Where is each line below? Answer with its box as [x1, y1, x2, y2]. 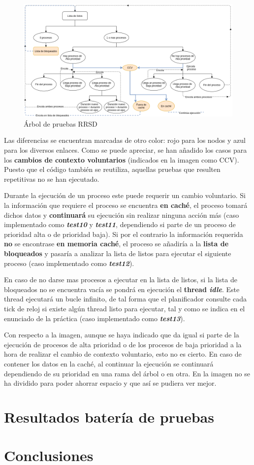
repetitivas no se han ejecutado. [4, 173, 99, 184]
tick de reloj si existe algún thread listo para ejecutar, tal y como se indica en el [4, 303, 245, 313]
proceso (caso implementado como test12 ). [4, 258, 134, 268]
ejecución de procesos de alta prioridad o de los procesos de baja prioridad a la [4, 339, 242, 349]
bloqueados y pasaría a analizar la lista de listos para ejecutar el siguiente [4, 248, 231, 258]
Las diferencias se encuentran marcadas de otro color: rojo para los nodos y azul [4, 135, 246, 145]
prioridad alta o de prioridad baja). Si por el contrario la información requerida [4, 229, 243, 239]
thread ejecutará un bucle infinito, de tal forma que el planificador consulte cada [4, 294, 247, 304]
